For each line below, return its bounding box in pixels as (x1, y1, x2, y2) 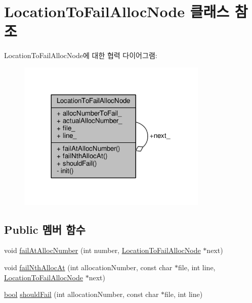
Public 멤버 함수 (4, 221, 86, 237)
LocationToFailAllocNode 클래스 (4, 1, 230, 22)
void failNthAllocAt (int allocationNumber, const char (4, 262, 173, 272)
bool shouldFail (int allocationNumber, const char (4, 289, 159, 299)
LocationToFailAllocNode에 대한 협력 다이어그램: (4, 50, 157, 61)
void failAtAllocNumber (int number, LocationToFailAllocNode (4, 245, 201, 256)
